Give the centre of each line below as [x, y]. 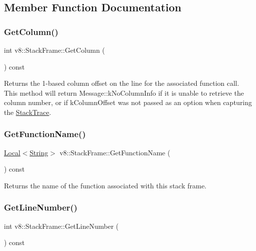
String [39, 152]
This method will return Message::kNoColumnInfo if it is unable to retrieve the [124, 92]
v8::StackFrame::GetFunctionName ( [115, 152]
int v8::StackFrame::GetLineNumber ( [61, 226]
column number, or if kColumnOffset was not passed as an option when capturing [128, 102]
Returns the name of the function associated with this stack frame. [105, 185]
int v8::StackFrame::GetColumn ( [55, 50]
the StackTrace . [28, 112]
